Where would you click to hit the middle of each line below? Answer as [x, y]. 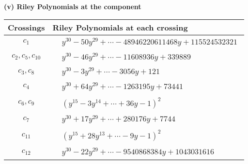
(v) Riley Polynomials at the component [73, 6]
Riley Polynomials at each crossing [120, 27]
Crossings [26, 27]
